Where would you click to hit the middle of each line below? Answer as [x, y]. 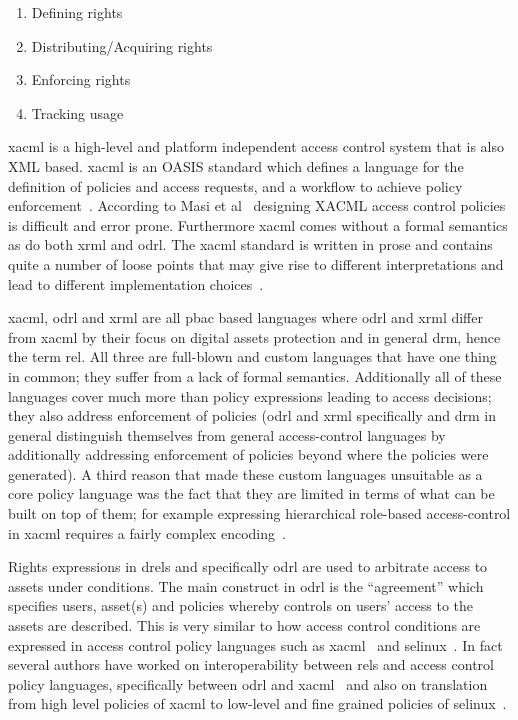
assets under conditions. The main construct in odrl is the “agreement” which [246, 585]
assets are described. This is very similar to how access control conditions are [244, 625]
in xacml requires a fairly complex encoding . [147, 532]
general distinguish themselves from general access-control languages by [227, 434]
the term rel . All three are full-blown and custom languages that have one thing [252, 356]
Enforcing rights [81, 79]
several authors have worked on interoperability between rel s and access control [251, 664]
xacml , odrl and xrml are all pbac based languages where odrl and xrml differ [245, 317]
